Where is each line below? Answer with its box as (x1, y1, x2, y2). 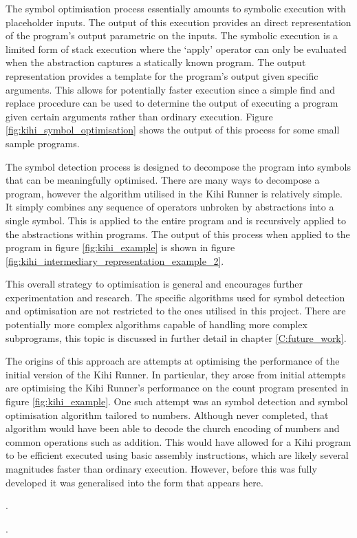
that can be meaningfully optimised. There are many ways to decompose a (6, 173, 320, 187)
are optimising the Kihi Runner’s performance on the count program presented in (6, 380, 349, 395)
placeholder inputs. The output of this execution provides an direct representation (6, 14, 351, 29)
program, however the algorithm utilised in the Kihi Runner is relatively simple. (6, 186, 343, 200)
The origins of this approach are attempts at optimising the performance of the (6, 354, 340, 368)
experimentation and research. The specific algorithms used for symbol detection (6, 290, 345, 304)
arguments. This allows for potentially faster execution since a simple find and (6, 82, 335, 96)
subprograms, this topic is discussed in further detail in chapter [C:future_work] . (6, 330, 347, 345)
